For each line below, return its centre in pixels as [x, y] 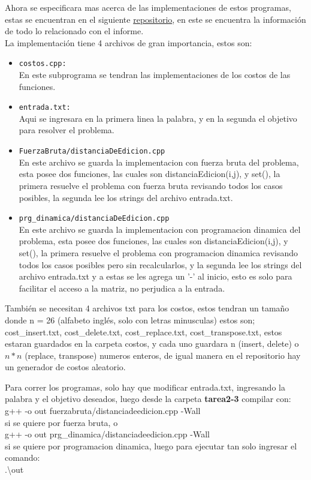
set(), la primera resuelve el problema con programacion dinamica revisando [158, 252]
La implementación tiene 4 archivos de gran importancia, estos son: [129, 42]
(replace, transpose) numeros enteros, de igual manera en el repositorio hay [163, 355]
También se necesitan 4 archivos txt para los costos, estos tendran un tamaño [147, 308]
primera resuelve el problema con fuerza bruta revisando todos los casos [151, 185]
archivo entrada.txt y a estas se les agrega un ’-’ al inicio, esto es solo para [155, 276]
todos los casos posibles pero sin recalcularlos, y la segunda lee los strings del [160, 264]
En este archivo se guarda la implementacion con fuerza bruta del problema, [159, 162]
